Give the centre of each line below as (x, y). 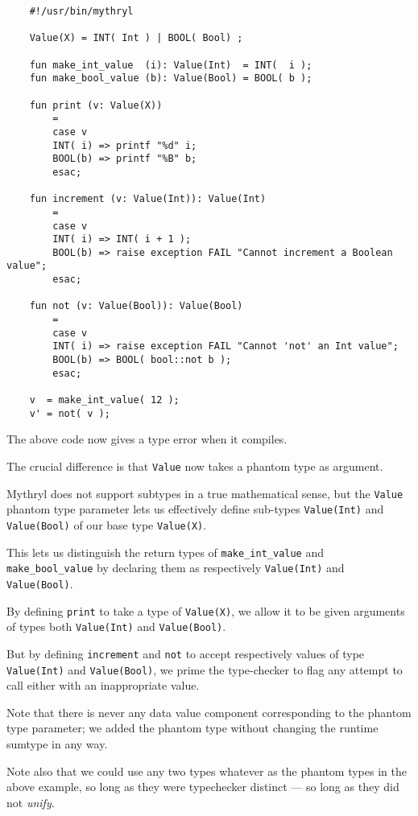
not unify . (31, 802)
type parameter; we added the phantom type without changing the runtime (192, 728)
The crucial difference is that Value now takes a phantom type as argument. (195, 466)
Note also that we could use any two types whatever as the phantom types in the (207, 771)
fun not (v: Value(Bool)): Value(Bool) (136, 306)
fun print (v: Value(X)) (96, 105)
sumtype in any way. (57, 743)
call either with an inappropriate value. (103, 685)
